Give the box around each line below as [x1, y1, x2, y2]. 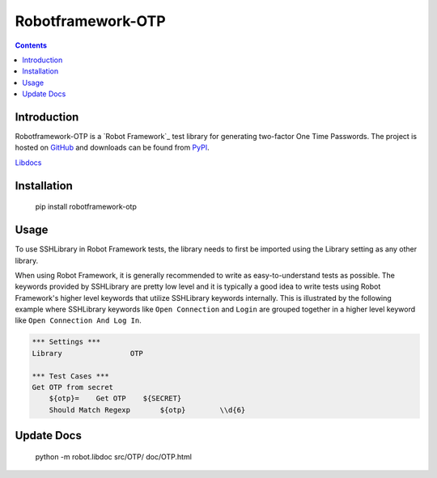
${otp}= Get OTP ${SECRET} [49, 394, 182, 404]
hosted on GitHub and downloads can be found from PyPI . [15, 142, 210, 153]
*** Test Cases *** [32, 371, 109, 380]
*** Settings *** [32, 337, 101, 347]
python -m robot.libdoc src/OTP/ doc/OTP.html [35, 451, 192, 461]
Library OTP [32, 349, 143, 357]
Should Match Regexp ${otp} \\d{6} [49, 405, 246, 414]
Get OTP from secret [32, 383, 113, 391]
